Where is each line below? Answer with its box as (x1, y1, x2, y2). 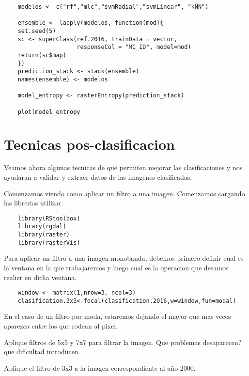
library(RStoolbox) (17, 215, 80, 222)
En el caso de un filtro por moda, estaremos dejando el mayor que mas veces (4, 311, 231, 321)
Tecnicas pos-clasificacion (4, 134, 175, 154)
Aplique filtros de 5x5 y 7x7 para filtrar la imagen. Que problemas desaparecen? (4, 337, 242, 347)
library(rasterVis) (17, 239, 80, 246)
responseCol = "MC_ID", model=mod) (77, 44, 191, 51)
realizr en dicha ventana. (4, 272, 77, 282)
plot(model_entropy (17, 108, 80, 115)
